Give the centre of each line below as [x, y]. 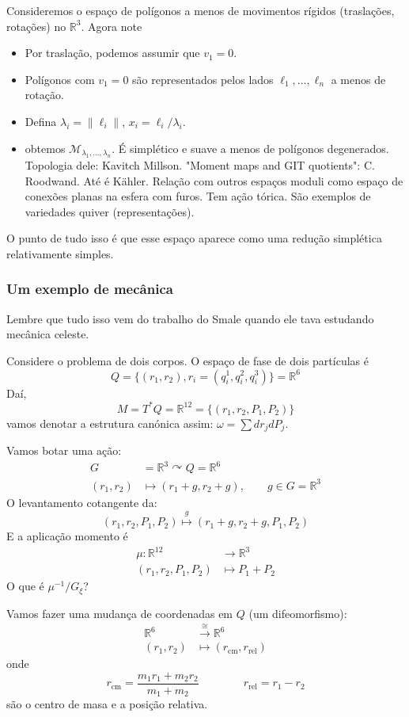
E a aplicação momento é [67, 536]
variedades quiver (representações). [110, 211]
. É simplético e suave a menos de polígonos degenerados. [250, 148]
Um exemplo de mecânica [90, 289]
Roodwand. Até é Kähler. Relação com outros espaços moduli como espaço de [214, 180]
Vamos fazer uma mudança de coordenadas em [120, 613]
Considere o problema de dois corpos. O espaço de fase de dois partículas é [187, 360]
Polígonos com [60, 79]
